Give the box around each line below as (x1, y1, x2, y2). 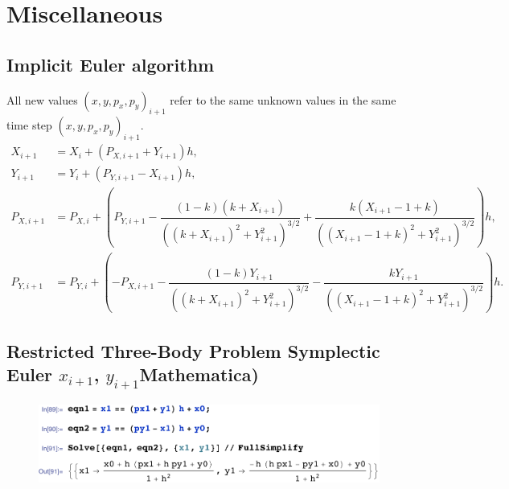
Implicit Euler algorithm (6, 51, 215, 76)
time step (6, 117, 52, 134)
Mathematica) (139, 361, 259, 386)
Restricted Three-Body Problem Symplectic (6, 338, 380, 363)
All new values (6, 91, 78, 108)
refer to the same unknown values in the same (170, 91, 396, 108)
